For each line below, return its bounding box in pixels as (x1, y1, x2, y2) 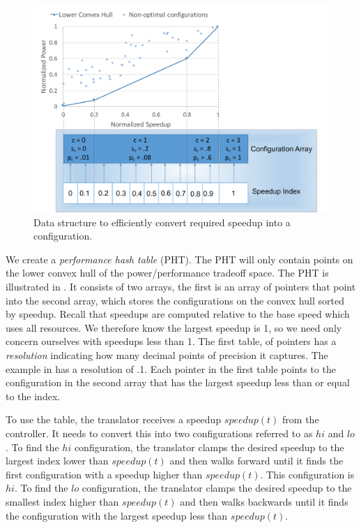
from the (282, 412, 319, 427)
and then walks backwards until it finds (180, 494, 348, 508)
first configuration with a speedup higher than (6, 467, 203, 481)
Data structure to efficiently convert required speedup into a (33, 214, 291, 229)
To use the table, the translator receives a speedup (6, 412, 222, 427)
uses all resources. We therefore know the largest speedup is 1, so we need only (6, 320, 342, 335)
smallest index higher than (6, 494, 119, 508)
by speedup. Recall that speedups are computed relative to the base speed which (6, 307, 350, 321)
